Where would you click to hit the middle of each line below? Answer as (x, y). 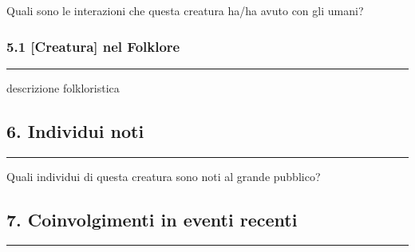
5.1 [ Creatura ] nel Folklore (93, 46)
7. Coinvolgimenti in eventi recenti (152, 219)
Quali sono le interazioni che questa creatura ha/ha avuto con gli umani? (185, 10)
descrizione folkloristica (63, 87)
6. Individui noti (75, 130)
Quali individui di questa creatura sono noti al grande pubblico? (164, 176)
